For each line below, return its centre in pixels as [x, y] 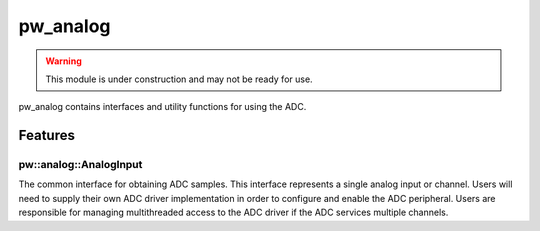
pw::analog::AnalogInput [80, 165]
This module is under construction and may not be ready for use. [179, 79]
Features [46, 135]
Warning [63, 61]
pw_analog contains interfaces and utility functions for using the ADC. [162, 107]
